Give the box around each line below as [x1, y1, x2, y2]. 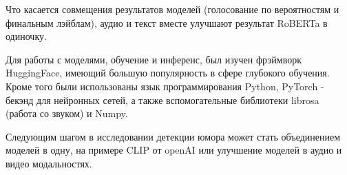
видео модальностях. [6, 156, 92, 170]
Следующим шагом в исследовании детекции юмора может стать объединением [6, 129, 341, 143]
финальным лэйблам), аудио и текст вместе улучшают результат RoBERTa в [6, 15, 328, 30]
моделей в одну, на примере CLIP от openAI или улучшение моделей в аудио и [6, 143, 342, 157]
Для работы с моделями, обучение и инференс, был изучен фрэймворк [6, 52, 302, 66]
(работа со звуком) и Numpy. [6, 106, 128, 121]
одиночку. [6, 29, 47, 43]
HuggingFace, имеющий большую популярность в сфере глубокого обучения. [6, 65, 330, 80]
